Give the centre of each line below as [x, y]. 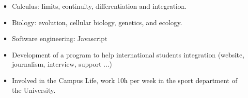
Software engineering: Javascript [60, 38]
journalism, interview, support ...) [62, 64]
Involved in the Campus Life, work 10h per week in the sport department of [125, 80]
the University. [34, 90]
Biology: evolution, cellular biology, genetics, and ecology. [97, 22]
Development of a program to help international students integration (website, [128, 54]
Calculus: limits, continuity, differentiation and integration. [99, 6]
